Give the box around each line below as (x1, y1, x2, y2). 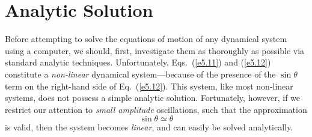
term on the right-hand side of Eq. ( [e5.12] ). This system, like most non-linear (5, 79, 293, 92)
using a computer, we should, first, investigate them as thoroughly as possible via (5, 44, 305, 56)
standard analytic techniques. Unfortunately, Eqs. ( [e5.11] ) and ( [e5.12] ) (5, 56, 271, 68)
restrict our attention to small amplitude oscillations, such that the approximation (5, 103, 307, 115)
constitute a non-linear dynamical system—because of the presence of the (5, 67, 276, 80)
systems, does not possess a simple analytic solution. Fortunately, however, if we (5, 91, 301, 104)
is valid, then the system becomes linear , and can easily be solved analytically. (5, 121, 293, 133)
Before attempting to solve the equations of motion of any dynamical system (5, 32, 287, 45)
